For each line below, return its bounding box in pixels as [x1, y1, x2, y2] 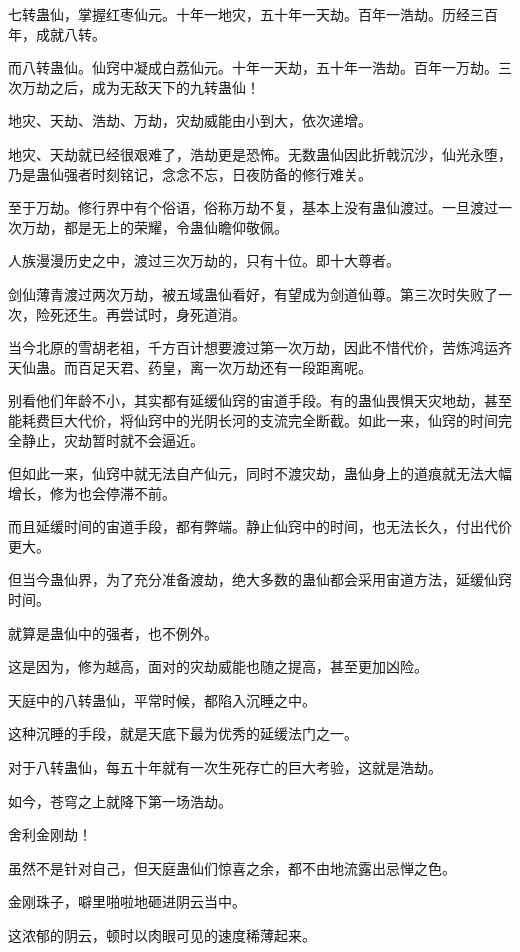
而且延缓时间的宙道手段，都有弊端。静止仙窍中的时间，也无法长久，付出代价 [8, 516, 512, 537]
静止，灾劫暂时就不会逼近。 [21, 429, 204, 450]
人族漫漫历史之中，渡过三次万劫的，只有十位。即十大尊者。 [8, 250, 400, 271]
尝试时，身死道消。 [119, 303, 246, 324]
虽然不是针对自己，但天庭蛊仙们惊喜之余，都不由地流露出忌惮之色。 [8, 857, 456, 878]
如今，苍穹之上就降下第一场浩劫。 [8, 790, 232, 811]
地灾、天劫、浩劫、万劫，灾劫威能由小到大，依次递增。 [8, 110, 372, 131]
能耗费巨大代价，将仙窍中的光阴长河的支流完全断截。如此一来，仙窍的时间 [8, 409, 498, 430]
